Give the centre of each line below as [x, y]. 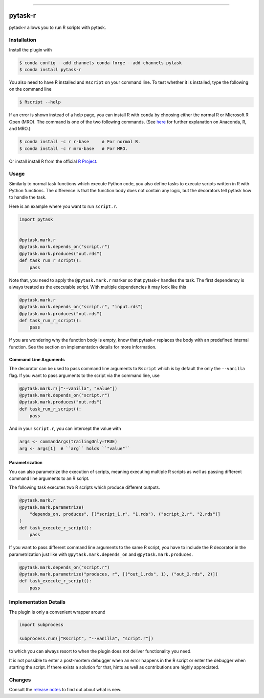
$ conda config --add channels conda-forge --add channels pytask [100, 63]
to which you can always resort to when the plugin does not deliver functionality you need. [100, 651]
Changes [20, 680]
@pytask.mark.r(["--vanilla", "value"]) [68, 388]
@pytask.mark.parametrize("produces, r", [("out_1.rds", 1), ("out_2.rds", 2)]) [119, 574]
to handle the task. [28, 197]
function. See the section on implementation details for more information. [83, 347]
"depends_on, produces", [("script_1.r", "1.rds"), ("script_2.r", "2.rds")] [125, 514]
